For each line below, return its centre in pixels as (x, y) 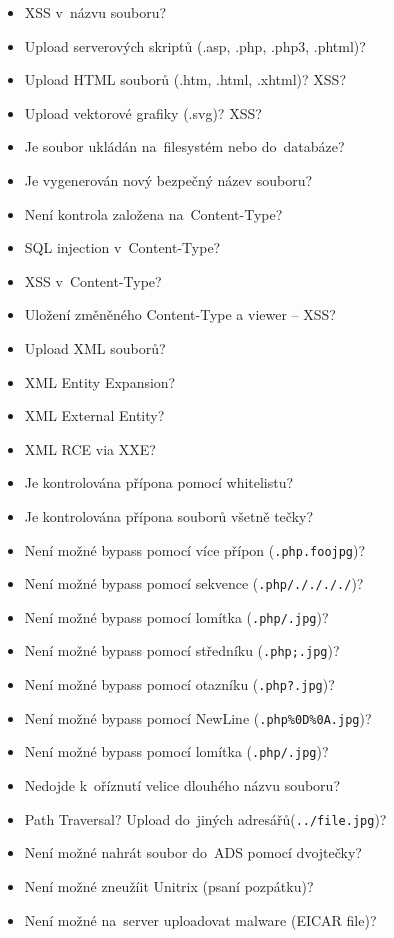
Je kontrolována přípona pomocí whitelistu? (159, 482)
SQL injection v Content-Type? (122, 247)
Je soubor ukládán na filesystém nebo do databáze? (184, 146)
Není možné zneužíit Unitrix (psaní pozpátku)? (169, 885)
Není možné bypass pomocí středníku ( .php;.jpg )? (182, 650)
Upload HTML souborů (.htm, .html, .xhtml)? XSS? (185, 79)
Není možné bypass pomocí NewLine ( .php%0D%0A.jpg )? (198, 717)
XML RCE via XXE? (90, 448)
